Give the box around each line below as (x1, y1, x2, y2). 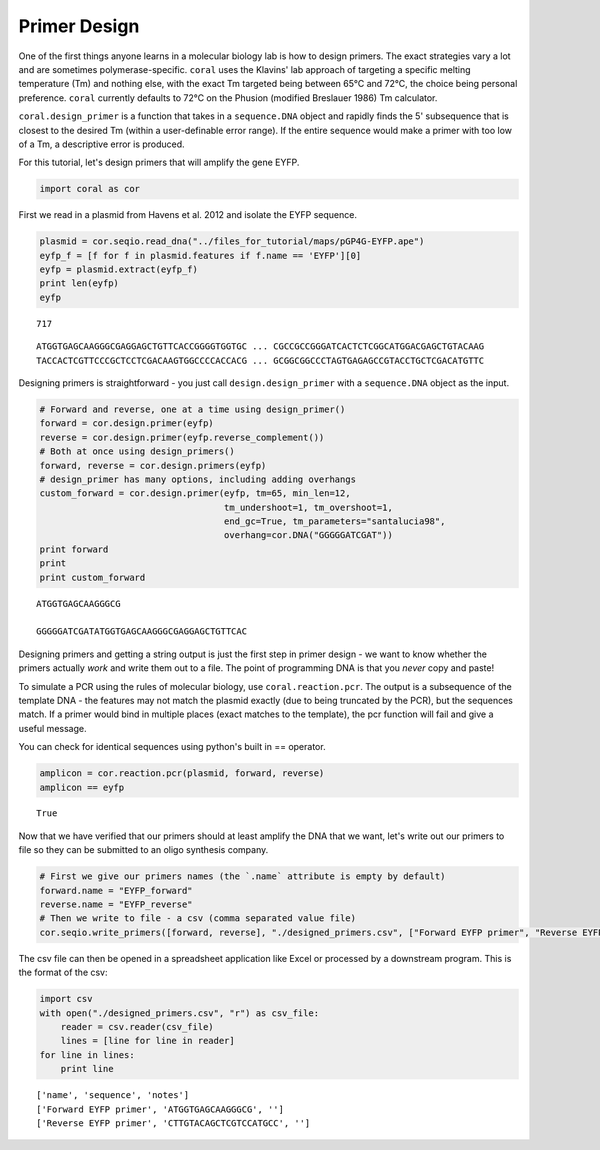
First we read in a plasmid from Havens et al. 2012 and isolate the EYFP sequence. (18, 209, 357, 221)
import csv (39, 993, 93, 1005)
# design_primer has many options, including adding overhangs (39, 473, 357, 485)
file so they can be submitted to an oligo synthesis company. (18, 844, 269, 856)
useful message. (18, 722, 87, 734)
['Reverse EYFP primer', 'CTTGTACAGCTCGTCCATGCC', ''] (36, 1117, 311, 1129)
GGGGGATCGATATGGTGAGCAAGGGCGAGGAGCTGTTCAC (36, 626, 248, 637)
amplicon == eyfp (39, 781, 125, 793)
